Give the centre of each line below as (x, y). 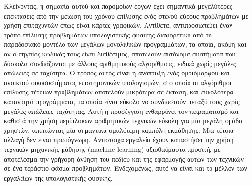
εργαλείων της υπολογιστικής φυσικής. (58, 177)
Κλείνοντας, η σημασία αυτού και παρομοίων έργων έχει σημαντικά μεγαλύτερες (118, 6)
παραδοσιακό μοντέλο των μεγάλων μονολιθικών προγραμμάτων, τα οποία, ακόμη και (125, 44)
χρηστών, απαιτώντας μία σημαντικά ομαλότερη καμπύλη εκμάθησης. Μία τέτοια (119, 130)
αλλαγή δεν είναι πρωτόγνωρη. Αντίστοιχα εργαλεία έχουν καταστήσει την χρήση (119, 139)
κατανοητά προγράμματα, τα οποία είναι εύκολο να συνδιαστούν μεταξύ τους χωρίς (122, 101)
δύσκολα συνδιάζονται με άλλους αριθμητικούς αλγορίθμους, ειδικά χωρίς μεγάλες (120, 63)
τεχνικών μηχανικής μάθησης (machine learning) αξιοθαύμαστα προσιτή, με (112, 149)
